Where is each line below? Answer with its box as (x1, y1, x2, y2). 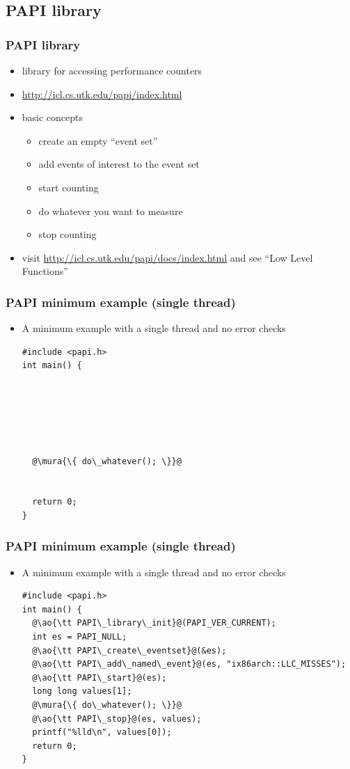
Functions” (22, 264, 68, 278)
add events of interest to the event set (38, 157, 200, 171)
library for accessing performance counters (22, 63, 202, 77)
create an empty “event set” (38, 133, 158, 148)
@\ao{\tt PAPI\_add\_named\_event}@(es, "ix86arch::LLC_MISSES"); (32, 659, 347, 669)
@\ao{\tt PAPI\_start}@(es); (32, 672, 167, 683)
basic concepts (22, 110, 83, 125)
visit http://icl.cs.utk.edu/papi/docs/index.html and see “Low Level (22, 250, 313, 264)
